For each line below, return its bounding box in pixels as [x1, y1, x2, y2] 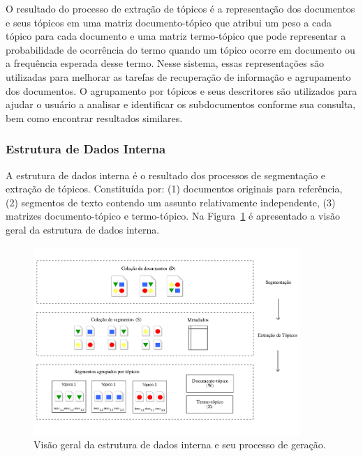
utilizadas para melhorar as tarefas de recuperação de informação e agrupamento [6, 69, 351, 84]
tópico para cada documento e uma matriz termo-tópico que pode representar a [6, 29, 346, 43]
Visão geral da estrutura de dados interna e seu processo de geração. [34, 437, 326, 452]
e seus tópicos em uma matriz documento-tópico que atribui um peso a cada [6, 15, 332, 29]
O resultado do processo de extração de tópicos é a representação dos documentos [6, 1, 355, 15]
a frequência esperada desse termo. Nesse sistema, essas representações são [6, 56, 325, 70]
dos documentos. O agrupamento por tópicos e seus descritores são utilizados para [6, 83, 357, 98]
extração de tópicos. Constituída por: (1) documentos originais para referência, [6, 181, 343, 196]
